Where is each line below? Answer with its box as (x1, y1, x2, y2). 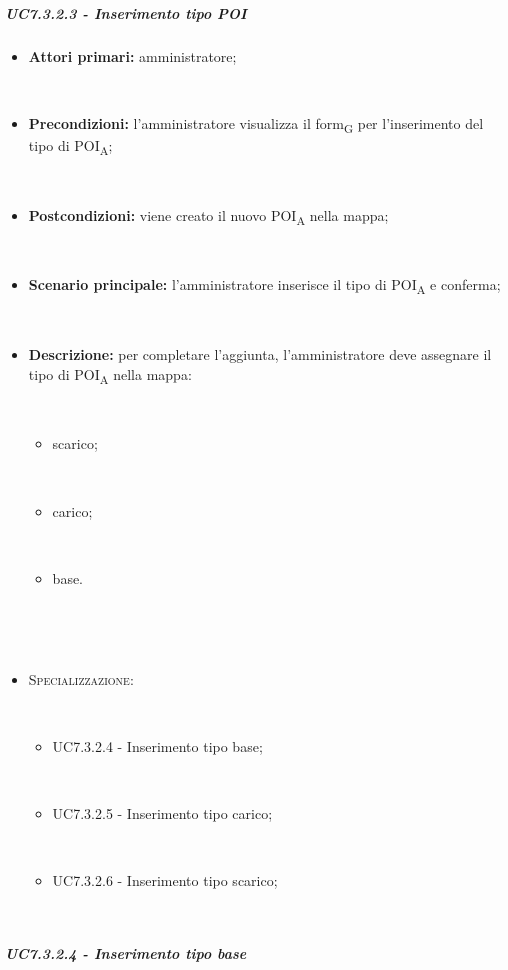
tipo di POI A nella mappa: (28, 363, 192, 387)
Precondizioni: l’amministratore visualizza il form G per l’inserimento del (28, 112, 484, 136)
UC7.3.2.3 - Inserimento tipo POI (5, 2, 247, 23)
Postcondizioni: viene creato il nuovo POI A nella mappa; (28, 204, 389, 228)
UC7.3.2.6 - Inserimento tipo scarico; (52, 870, 278, 891)
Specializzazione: (28, 668, 134, 689)
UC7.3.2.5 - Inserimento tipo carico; (52, 802, 273, 823)
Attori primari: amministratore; (28, 45, 237, 66)
